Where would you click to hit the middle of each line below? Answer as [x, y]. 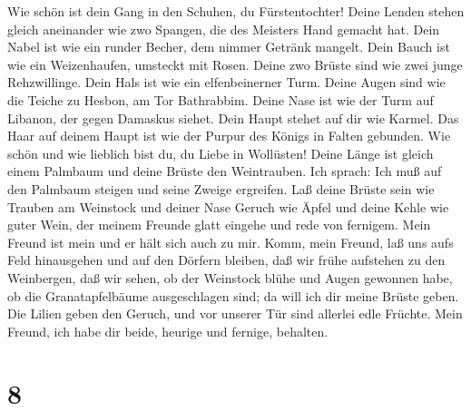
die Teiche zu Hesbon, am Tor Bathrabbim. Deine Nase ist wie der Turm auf [221, 99]
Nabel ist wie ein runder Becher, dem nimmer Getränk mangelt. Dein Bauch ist [229, 47]
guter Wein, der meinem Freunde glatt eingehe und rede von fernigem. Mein [219, 225]
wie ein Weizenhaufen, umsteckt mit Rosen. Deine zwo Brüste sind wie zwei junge [235, 64]
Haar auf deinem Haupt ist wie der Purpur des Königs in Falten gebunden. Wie [229, 136]
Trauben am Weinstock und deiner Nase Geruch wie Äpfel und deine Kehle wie [228, 206]
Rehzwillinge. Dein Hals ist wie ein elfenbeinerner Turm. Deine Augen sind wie [226, 82]
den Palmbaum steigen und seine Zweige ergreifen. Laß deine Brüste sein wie [221, 188]
